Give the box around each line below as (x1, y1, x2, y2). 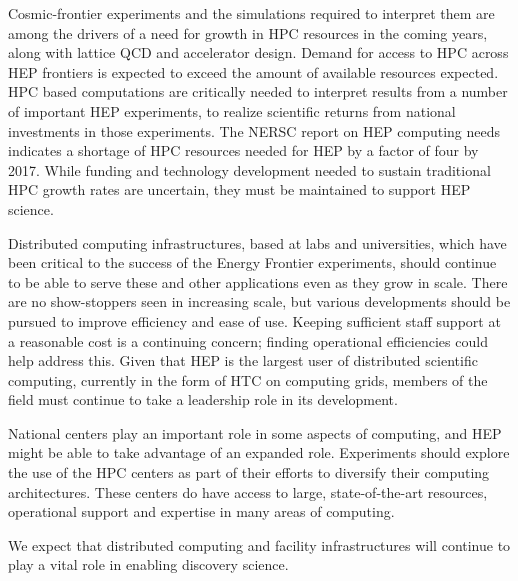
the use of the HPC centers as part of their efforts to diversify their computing (8, 462, 490, 483)
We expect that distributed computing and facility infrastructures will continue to (8, 534, 511, 555)
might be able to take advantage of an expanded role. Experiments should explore (8, 442, 510, 463)
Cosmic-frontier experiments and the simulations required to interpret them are (8, 3, 495, 23)
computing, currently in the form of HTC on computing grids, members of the (8, 369, 488, 390)
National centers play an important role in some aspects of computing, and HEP (8, 422, 502, 443)
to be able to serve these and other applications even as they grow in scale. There (8, 271, 508, 292)
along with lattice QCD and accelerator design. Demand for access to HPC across (8, 42, 509, 63)
